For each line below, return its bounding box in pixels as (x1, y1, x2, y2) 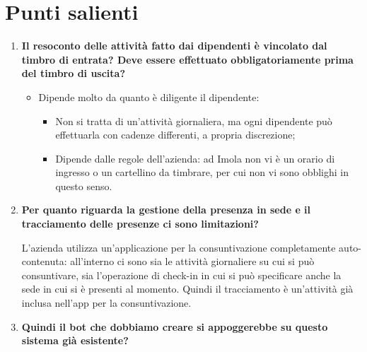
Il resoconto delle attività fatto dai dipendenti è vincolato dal (21, 38, 327, 53)
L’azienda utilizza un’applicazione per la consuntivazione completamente (21, 240, 336, 254)
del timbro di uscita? (21, 66, 126, 81)
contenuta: (21, 254, 67, 269)
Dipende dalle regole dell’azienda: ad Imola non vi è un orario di (55, 151, 335, 165)
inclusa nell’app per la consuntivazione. (21, 295, 192, 310)
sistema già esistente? (21, 333, 129, 348)
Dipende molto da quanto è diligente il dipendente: (38, 89, 260, 104)
